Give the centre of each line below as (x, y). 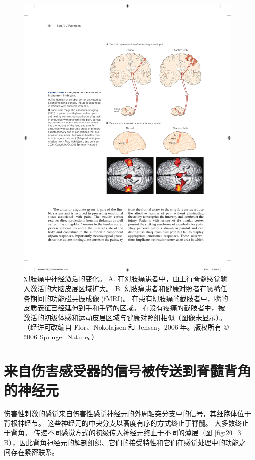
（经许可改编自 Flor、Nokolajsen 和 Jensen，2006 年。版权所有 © (126, 327)
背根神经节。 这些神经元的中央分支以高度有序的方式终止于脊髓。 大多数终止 (127, 423)
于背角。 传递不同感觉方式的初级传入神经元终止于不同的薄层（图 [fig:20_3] (124, 432)
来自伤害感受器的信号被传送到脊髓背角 (128, 370)
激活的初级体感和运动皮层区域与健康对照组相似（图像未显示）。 (125, 317)
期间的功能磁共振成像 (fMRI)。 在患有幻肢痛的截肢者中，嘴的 (129, 298)
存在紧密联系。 (35, 452)
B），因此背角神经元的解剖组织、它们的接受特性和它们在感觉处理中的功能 (121, 442)
